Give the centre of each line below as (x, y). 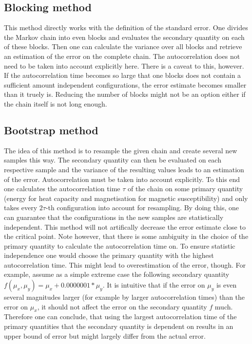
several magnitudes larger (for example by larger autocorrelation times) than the (125, 297)
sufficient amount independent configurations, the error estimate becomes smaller (125, 84)
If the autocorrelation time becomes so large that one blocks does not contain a (123, 75)
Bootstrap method (51, 130)
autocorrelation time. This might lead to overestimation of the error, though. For (125, 264)
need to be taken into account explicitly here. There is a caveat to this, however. (124, 65)
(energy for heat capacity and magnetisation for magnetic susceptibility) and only (126, 198)
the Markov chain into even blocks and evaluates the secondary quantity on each (124, 37)
